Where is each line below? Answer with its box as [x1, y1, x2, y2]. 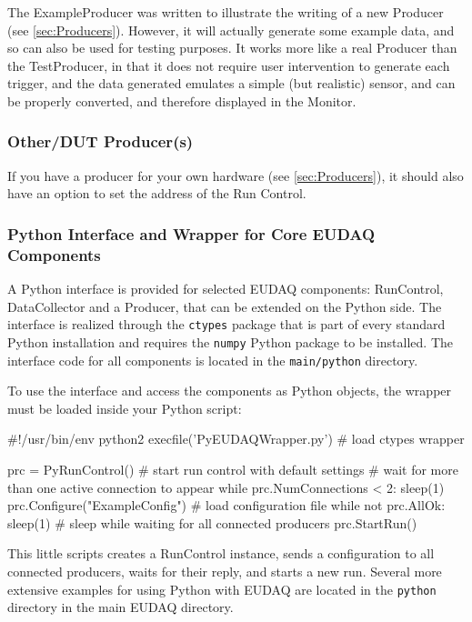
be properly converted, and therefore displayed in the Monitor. [7, 91, 357, 110]
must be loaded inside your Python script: [7, 398, 242, 417]
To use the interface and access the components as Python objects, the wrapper [7, 381, 452, 400]
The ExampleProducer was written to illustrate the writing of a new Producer [7, 3, 444, 21]
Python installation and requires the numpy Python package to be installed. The [7, 332, 453, 351]
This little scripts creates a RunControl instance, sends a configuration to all [7, 544, 435, 563]
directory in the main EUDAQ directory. [7, 597, 234, 617]
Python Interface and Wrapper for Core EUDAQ [7, 222, 376, 245]
